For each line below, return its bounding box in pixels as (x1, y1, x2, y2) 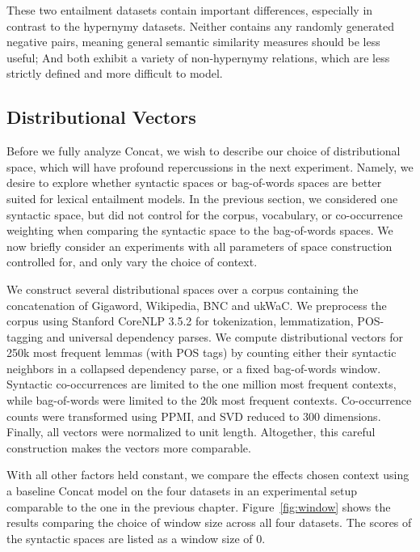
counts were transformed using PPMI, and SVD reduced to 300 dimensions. (6, 407, 381, 424)
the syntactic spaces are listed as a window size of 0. (6, 529, 266, 546)
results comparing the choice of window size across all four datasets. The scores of (6, 514, 412, 531)
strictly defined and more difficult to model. (6, 65, 223, 82)
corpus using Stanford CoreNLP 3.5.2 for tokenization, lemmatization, (6, 312, 354, 329)
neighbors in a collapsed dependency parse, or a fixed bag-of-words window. (6, 359, 381, 376)
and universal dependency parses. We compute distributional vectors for (46, 328, 404, 345)
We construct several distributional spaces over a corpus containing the (6, 280, 359, 297)
